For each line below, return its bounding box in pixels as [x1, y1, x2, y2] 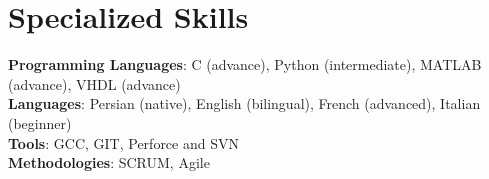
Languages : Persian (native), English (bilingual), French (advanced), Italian [8, 93, 481, 114]
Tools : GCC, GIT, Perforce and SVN [8, 132, 239, 153]
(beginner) [8, 112, 72, 133]
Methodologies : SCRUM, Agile [8, 152, 210, 173]
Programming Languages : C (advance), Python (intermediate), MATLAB [8, 54, 482, 75]
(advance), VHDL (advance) [8, 73, 181, 94]
